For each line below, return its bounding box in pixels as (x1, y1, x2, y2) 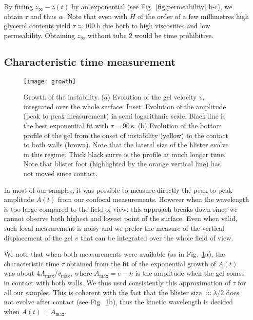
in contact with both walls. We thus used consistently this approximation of (4, 277, 231, 287)
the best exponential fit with (23, 120, 109, 131)
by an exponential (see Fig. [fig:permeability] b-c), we (71, 1, 233, 11)
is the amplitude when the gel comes (135, 268, 245, 278)
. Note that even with (63, 11, 128, 21)
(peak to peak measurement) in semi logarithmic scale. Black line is (23, 111, 226, 121)
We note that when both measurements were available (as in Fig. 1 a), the (4, 249, 225, 259)
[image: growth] (23, 78, 76, 85)
